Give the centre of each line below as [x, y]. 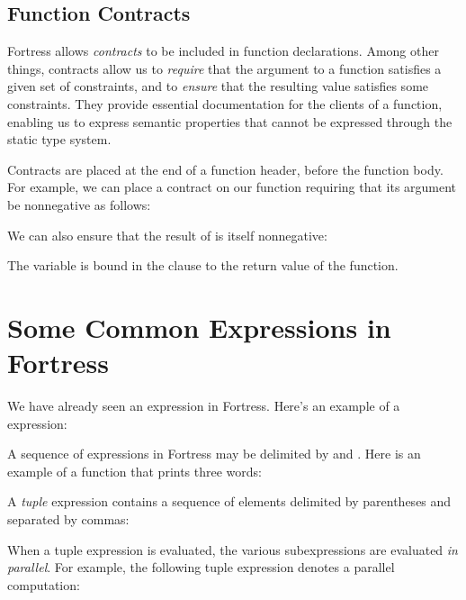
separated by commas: [68, 519]
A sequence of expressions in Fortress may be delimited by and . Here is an [214, 454]
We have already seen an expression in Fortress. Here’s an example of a [204, 406]
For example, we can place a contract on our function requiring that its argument [232, 187]
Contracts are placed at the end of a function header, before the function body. [225, 169]
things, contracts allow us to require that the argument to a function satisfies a [224, 68]
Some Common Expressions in [199, 327]
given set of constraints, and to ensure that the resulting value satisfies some [218, 86]
